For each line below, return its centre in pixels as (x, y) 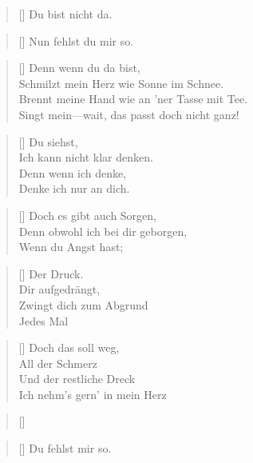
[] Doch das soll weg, (69, 347)
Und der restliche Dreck (77, 379)
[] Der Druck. (51, 273)
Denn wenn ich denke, (73, 172)
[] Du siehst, (48, 141)
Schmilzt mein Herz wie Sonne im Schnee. (121, 83)
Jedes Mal (43, 320)
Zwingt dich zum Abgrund (83, 304)
